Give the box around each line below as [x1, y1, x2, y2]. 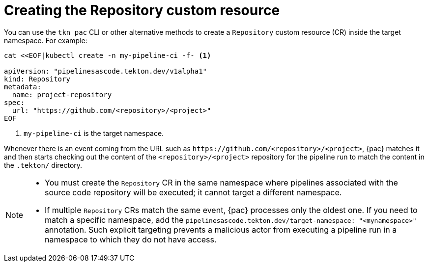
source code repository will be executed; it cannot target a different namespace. [45, 187, 342, 197]
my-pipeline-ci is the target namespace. [24, 129, 164, 137]
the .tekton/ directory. [4, 160, 83, 169]
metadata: [4, 82, 41, 91]
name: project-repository [12, 90, 112, 99]
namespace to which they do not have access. [45, 234, 217, 244]
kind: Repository [4, 75, 70, 83]
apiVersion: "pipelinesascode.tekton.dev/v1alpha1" [4, 67, 207, 75]
